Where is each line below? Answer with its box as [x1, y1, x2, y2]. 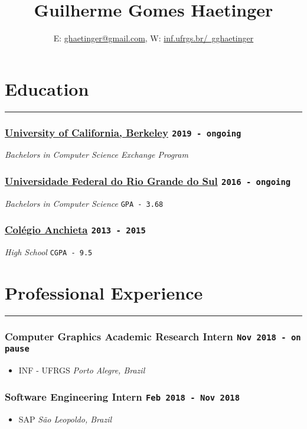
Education [5, 76, 89, 100]
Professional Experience [5, 281, 203, 305]
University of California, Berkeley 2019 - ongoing [5, 125, 241, 139]
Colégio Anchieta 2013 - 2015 [5, 222, 146, 237]
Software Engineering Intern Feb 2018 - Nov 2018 [5, 389, 240, 404]
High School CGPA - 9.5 [5, 246, 93, 258]
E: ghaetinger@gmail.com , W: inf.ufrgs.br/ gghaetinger [53, 32, 254, 44]
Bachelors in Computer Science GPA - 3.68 [5, 197, 164, 209]
